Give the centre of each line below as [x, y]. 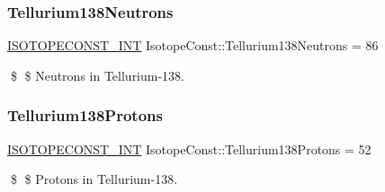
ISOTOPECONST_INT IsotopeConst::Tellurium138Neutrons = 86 [193, 45]
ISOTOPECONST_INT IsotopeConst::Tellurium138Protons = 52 [189, 148]
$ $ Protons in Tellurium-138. [94, 179]
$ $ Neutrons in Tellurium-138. [98, 75]
